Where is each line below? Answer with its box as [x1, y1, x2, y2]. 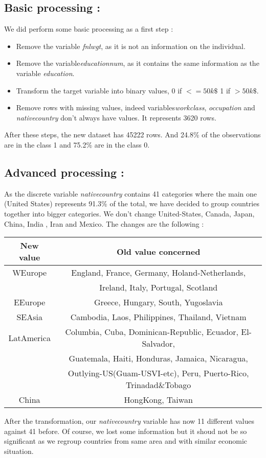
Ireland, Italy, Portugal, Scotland [99, 281, 218, 294]
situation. [4, 445, 34, 456]
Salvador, [142, 338, 175, 350]
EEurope [13, 296, 46, 308]
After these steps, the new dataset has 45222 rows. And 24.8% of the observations [4, 129, 261, 140]
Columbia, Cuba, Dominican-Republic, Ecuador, [65, 326, 238, 338]
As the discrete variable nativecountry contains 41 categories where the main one [4, 188, 257, 199]
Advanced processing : [4, 164, 124, 180]
